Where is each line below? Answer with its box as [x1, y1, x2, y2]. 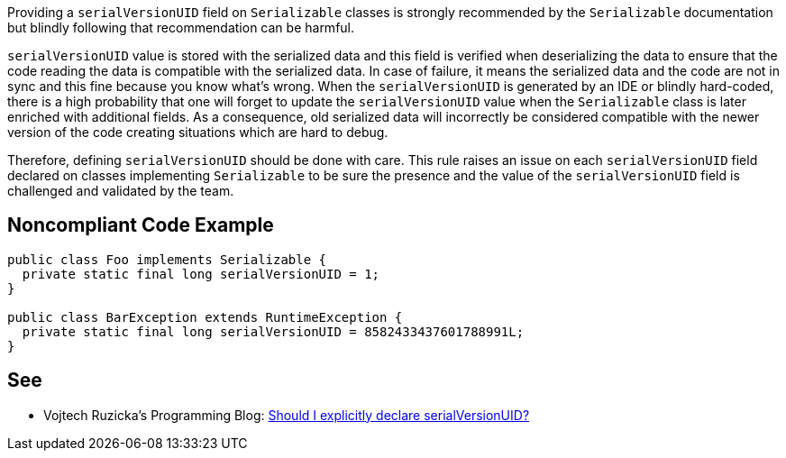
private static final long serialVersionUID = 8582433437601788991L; [22, 324, 525, 339]
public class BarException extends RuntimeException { [7, 309, 403, 325]
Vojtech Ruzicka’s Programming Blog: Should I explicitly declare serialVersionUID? [43, 407, 530, 423]
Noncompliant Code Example [7, 214, 274, 237]
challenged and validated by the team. [7, 183, 234, 198]
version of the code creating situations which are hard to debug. [7, 124, 388, 140]
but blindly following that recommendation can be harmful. [7, 20, 355, 35]
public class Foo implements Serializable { [7, 252, 327, 267]
